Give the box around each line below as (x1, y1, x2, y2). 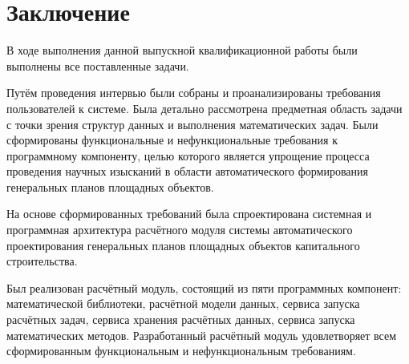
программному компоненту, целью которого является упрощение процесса (6, 147, 370, 164)
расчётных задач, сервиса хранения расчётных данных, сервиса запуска (6, 311, 355, 328)
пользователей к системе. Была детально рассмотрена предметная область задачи (6, 99, 403, 116)
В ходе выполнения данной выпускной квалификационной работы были (6, 42, 358, 59)
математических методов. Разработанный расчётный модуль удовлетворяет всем (6, 326, 397, 343)
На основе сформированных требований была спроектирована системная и (6, 205, 372, 222)
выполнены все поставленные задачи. (6, 57, 189, 74)
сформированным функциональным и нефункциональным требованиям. (6, 342, 356, 359)
